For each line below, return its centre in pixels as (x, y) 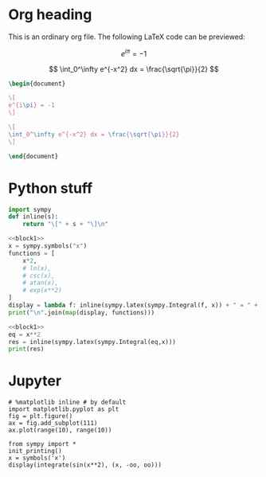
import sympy (30, 209)
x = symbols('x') (37, 458)
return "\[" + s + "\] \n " (66, 225)
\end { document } (33, 156)
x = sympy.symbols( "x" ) (48, 246)
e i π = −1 (134, 53)
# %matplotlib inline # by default (67, 403)
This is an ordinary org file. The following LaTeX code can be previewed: (127, 37)
